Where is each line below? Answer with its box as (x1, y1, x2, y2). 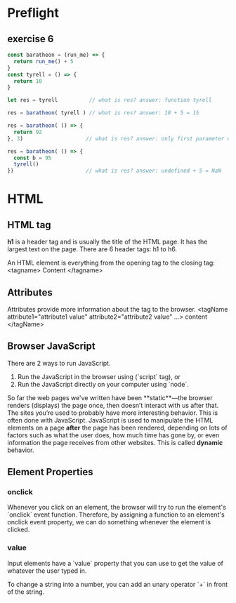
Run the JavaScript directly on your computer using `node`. (17, 380, 190, 388)
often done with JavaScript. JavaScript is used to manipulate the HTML (7, 416, 214, 424)
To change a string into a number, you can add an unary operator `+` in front (7, 580, 228, 588)
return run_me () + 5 (13, 58, 74, 65)
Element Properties (7, 466, 93, 478)
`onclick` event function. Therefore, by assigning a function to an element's (7, 510, 225, 519)
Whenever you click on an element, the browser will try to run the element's (7, 503, 227, 512)
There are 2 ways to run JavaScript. (7, 359, 111, 367)
